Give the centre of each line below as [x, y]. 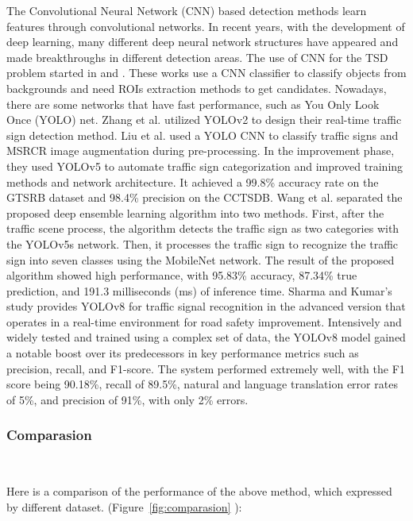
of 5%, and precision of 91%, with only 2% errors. [127, 399]
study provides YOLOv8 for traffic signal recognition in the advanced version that [206, 306]
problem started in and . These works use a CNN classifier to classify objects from [206, 73]
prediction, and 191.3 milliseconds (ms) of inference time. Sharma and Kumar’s [199, 290]
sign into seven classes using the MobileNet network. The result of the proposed [201, 259]
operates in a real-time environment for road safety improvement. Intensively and [204, 321]
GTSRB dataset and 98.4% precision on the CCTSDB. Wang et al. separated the [205, 197]
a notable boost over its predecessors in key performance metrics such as [183, 353]
